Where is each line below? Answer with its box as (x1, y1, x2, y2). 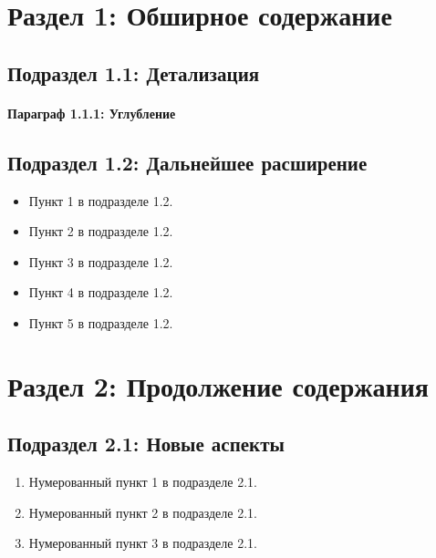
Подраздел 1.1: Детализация (7, 58, 260, 87)
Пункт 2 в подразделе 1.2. (28, 222, 173, 241)
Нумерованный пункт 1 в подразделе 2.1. (28, 472, 257, 491)
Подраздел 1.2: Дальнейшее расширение (7, 148, 368, 176)
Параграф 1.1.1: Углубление (7, 103, 176, 122)
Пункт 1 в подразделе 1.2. (28, 191, 173, 210)
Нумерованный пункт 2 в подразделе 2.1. (28, 502, 257, 522)
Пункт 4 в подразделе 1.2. (28, 283, 173, 302)
